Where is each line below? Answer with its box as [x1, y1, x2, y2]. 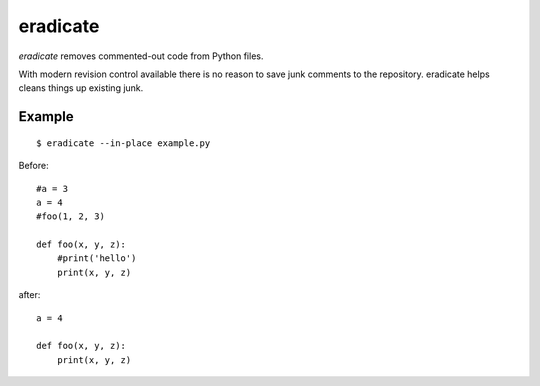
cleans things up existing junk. [18, 82, 144, 94]
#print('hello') [56, 253, 137, 264]
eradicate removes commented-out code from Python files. [18, 50, 264, 62]
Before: [18, 160, 49, 172]
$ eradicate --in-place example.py [36, 137, 211, 149]
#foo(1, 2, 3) [36, 211, 105, 222]
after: [18, 289, 41, 301]
